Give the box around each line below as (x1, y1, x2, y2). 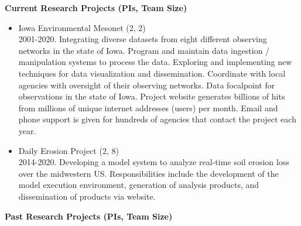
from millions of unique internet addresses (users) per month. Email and (18, 101, 278, 114)
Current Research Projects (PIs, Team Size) (5, 2, 187, 13)
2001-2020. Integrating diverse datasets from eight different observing (18, 33, 267, 45)
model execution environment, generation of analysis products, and (18, 179, 259, 191)
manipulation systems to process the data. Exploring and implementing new (18, 56, 292, 68)
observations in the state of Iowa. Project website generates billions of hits (18, 90, 285, 102)
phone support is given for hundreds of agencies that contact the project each (18, 113, 296, 125)
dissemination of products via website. (18, 190, 156, 202)
